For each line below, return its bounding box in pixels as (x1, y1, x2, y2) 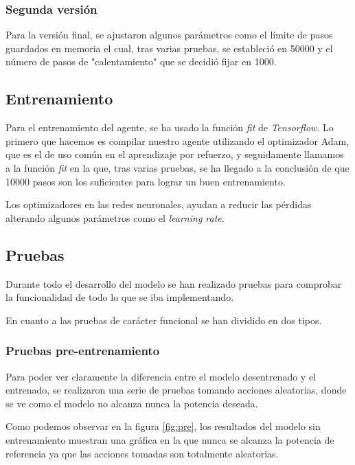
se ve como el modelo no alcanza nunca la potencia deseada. (5, 396, 258, 410)
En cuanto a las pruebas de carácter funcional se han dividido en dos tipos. (5, 313, 322, 327)
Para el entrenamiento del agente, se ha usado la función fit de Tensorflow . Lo (5, 120, 334, 135)
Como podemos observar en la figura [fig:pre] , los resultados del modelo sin (5, 419, 321, 433)
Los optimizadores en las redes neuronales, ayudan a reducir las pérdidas (5, 197, 312, 212)
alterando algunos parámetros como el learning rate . (5, 210, 225, 225)
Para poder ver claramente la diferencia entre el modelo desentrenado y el (5, 369, 317, 383)
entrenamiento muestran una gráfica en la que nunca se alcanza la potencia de (5, 432, 334, 446)
